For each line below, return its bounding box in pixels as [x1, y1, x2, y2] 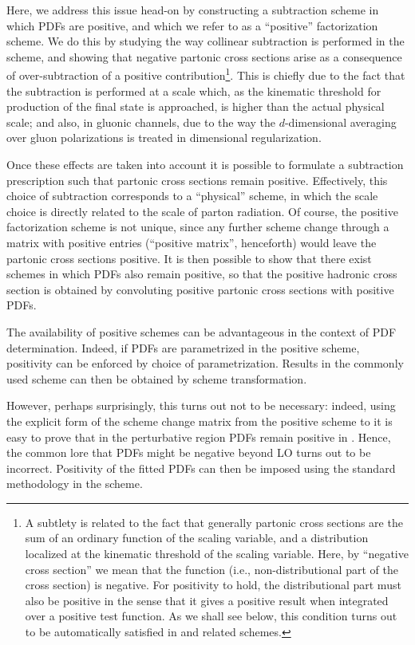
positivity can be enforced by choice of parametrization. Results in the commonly [6, 355, 404, 372]
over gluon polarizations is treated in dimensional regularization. [6, 129, 322, 146]
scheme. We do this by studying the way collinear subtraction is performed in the [6, 33, 405, 49]
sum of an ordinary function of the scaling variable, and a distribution [25, 529, 369, 546]
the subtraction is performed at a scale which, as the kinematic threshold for [6, 82, 381, 99]
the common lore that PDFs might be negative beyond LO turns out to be [6, 444, 371, 461]
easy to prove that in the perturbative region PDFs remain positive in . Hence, [6, 428, 391, 445]
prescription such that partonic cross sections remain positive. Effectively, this [6, 171, 388, 188]
